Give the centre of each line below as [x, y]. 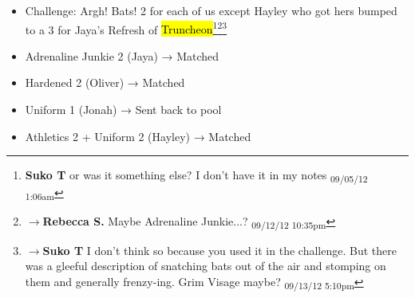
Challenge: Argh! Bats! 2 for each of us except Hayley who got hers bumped [211, 10]
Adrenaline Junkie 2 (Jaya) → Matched [122, 55]
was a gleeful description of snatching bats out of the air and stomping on [206, 266]
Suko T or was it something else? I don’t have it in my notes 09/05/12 [196, 176]
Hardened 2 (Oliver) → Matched [105, 82]
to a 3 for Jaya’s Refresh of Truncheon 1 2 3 [126, 28]
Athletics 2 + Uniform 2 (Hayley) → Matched [138, 136]
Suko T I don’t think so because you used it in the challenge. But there [219, 250]
